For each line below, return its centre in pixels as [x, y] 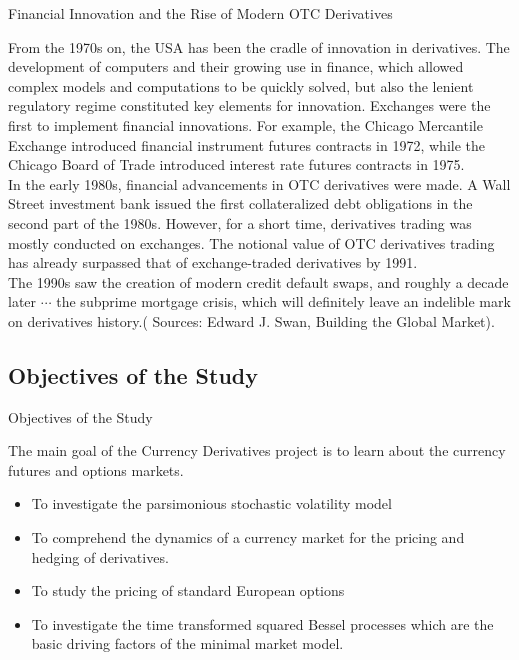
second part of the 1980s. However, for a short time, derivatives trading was [240, 222]
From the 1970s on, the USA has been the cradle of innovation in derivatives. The [259, 46]
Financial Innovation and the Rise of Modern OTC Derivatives [200, 13]
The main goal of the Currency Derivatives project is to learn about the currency [257, 450]
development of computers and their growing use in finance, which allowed [236, 66]
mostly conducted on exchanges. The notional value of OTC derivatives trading [251, 242]
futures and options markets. [96, 469]
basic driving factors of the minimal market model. [187, 643]
